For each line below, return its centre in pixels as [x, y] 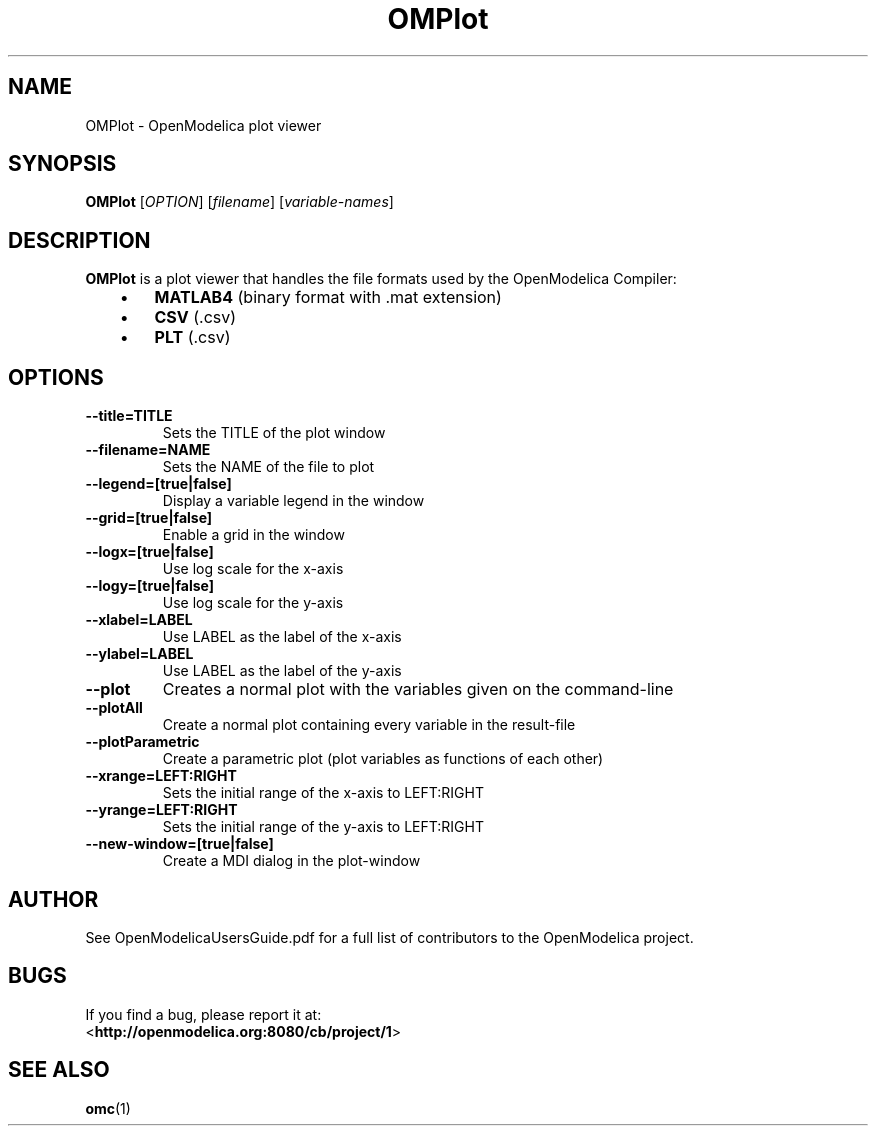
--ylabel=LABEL [139, 654]
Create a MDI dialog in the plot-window [291, 861]
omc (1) [108, 1108]
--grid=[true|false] [149, 518]
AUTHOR [53, 899]
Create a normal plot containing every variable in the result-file [369, 725]
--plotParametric [142, 742]
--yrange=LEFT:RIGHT [161, 810]
